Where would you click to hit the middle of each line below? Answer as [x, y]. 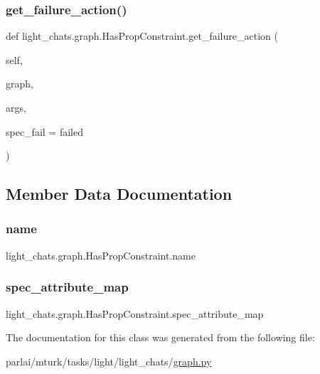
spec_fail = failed [44, 131]
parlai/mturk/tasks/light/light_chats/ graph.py [109, 361]
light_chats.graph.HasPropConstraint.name [101, 255]
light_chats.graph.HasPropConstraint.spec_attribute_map [135, 313]
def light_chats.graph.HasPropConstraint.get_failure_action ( [142, 36]
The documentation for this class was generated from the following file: [160, 337]
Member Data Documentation [119, 194]
